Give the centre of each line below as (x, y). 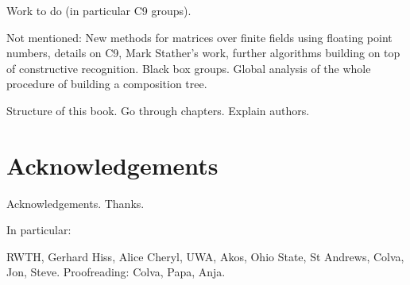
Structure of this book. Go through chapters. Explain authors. (158, 110)
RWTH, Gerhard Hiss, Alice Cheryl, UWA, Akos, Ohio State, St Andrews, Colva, (205, 256)
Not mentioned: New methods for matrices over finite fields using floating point (199, 37)
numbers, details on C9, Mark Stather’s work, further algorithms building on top (203, 53)
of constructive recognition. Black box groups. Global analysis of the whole (189, 68)
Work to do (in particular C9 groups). (99, 10)
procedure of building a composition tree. (107, 84)
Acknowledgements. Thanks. (75, 203)
